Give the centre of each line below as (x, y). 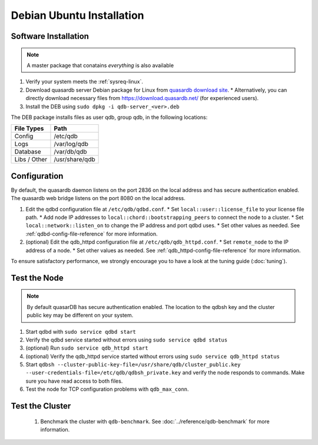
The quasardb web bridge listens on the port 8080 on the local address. (98, 198)
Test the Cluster (41, 406)
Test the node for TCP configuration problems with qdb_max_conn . (107, 389)
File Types (29, 128)
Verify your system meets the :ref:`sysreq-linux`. (85, 82)
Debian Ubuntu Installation (77, 15)
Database (28, 152)
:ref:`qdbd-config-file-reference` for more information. (92, 234)
